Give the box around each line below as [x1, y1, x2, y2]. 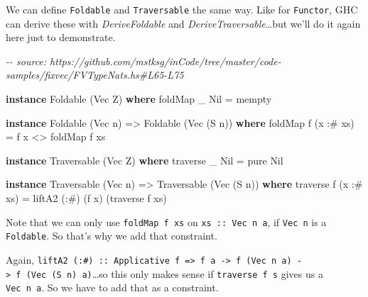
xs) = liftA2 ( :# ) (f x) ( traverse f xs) [6, 191, 167, 205]
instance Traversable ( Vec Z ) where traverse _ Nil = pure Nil [6, 152, 283, 167]
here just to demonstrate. [6, 30, 116, 45]
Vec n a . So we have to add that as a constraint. [6, 280, 219, 295]
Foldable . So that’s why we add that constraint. [6, 228, 217, 243]
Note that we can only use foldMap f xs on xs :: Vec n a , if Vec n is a [6, 214, 327, 229]
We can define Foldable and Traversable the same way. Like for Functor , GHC [6, 2, 358, 16]
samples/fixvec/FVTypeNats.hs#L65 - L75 [6, 67, 184, 82]
